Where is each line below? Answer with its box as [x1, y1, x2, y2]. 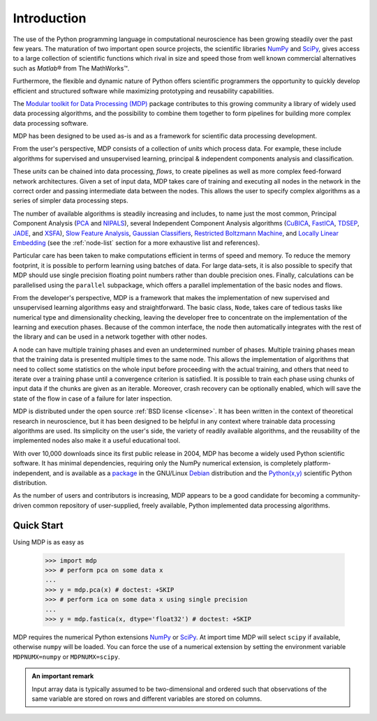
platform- [304, 459, 331, 468]
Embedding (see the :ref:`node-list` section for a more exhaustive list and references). [13, 238, 260, 247]
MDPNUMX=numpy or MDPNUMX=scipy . [13, 653, 120, 661]
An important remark [31, 672, 94, 681]
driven [13, 501, 31, 510]
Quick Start [13, 519, 64, 531]
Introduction [13, 10, 87, 26]
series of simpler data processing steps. [13, 196, 128, 205]
